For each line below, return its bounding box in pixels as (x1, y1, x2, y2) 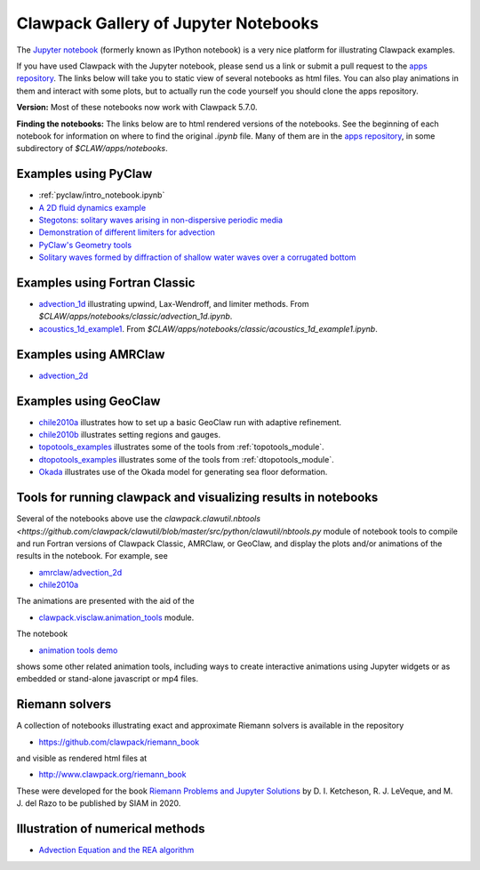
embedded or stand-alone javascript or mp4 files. (16, 673, 199, 684)
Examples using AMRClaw (16, 347, 165, 362)
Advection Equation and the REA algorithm (38, 845, 195, 856)
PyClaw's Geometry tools (38, 239, 132, 250)
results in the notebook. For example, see (16, 551, 168, 561)
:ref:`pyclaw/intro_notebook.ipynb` (38, 189, 165, 200)
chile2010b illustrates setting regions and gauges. (38, 430, 221, 440)
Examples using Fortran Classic (16, 275, 196, 290)
